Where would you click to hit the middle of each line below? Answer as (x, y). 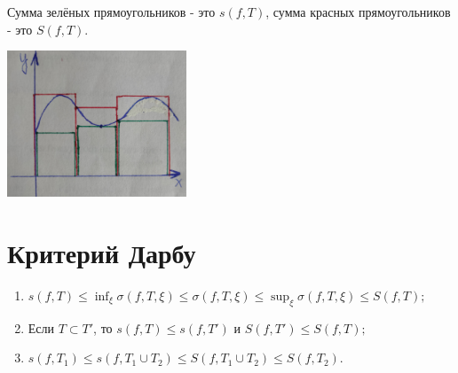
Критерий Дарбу (102, 252)
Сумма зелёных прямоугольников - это (111, 12)
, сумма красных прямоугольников (358, 12)
